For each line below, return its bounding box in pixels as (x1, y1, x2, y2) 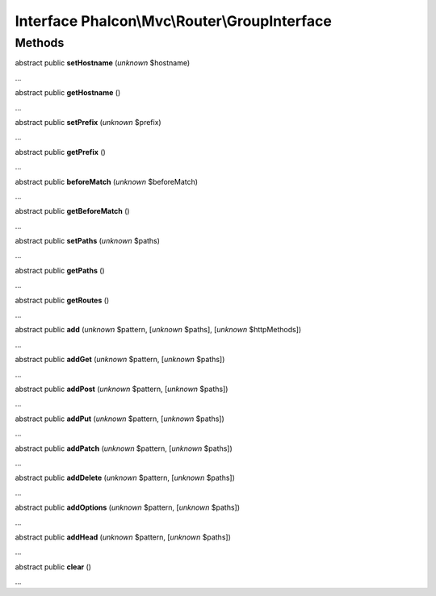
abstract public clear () (15, 561, 92, 572)
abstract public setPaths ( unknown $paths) (15, 236, 161, 246)
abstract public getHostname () (15, 88, 121, 98)
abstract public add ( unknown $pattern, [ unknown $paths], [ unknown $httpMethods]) (15, 325, 302, 335)
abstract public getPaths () (15, 265, 105, 275)
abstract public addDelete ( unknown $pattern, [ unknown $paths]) (15, 473, 236, 483)
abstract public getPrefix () (15, 147, 107, 156)
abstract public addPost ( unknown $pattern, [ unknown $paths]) (15, 384, 228, 394)
